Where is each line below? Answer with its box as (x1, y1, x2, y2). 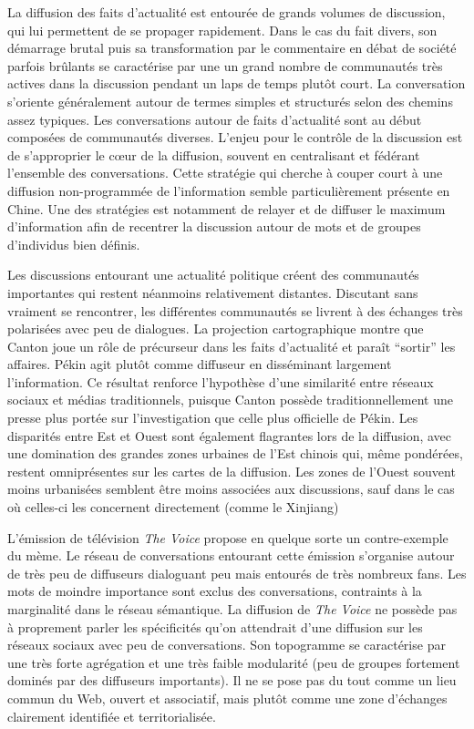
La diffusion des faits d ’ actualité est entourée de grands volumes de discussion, (7, 3, 446, 21)
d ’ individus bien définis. (7, 234, 140, 253)
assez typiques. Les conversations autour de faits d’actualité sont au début (7, 109, 422, 128)
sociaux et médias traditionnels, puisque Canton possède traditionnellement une (7, 390, 454, 409)
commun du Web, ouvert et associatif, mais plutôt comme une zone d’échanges (7, 688, 448, 707)
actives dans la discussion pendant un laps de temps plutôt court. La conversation (7, 74, 466, 93)
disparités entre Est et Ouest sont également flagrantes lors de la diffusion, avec (7, 426, 452, 445)
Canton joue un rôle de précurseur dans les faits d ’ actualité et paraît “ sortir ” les (7, 336, 456, 355)
